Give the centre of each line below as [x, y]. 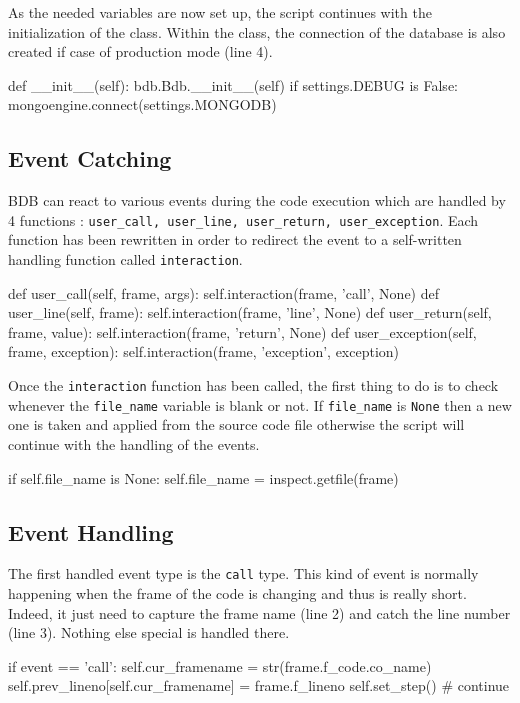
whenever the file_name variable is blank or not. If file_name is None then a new [260, 404]
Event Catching [90, 158]
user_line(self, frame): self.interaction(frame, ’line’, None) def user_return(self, [250, 312]
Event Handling [91, 531]
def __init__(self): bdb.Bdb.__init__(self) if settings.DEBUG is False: [233, 84]
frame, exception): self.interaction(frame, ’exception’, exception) [204, 351]
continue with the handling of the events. [134, 443]
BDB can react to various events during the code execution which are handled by [257, 200]
